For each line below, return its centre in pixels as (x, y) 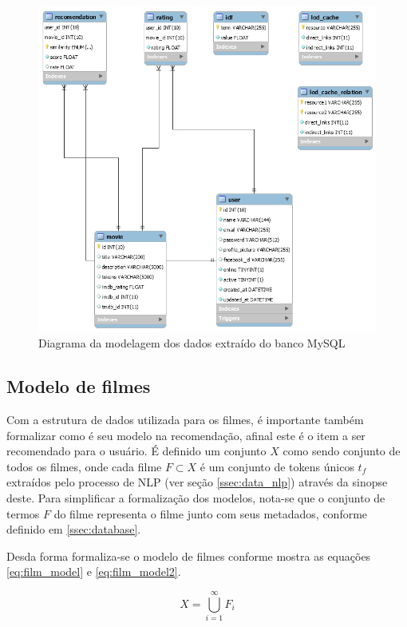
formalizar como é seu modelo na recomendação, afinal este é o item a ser (186, 435)
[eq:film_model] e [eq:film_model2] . (94, 571)
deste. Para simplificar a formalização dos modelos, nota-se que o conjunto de (196, 497)
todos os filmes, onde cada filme (84, 466)
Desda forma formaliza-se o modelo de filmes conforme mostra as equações (189, 556)
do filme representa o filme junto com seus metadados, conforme (211, 513)
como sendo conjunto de (342, 451)
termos (23, 513)
